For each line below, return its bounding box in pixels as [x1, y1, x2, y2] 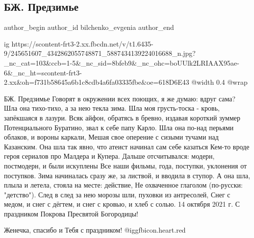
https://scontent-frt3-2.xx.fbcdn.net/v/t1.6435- [11, 38, 153, 48]
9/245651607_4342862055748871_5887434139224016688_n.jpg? [4, 48, 196, 58]
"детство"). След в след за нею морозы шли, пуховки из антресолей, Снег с [4, 189, 230, 199]
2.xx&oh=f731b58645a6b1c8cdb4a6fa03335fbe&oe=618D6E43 [4, 77, 189, 87]
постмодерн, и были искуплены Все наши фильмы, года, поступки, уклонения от [4, 160, 247, 170]
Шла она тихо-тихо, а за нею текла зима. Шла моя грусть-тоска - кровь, [4, 103, 220, 113]
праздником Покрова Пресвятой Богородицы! [4, 208, 138, 218]
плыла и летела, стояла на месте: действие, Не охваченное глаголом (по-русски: [4, 180, 243, 190]
